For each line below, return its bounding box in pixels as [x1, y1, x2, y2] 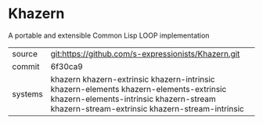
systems [12, 88, 43, 99]
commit [12, 60, 40, 71]
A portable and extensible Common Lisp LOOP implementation [8, 31, 210, 40]
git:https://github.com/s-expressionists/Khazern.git [50, 48, 240, 59]
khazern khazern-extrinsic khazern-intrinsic [50, 74, 215, 85]
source [12, 48, 38, 59]
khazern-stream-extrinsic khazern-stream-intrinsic [50, 103, 244, 114]
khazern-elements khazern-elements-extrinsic [50, 83, 227, 94]
